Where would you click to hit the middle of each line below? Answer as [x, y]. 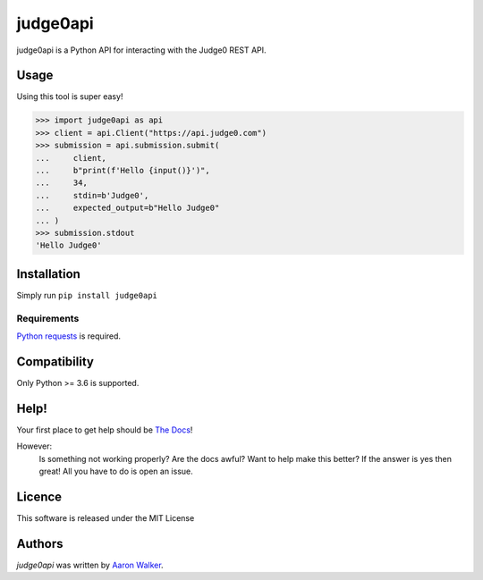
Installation [48, 274]
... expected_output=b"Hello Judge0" [127, 208]
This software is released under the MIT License [106, 517]
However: [34, 446]
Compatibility [55, 361]
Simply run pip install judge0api [87, 295]
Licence [39, 496]
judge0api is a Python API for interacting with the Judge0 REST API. [142, 50]
